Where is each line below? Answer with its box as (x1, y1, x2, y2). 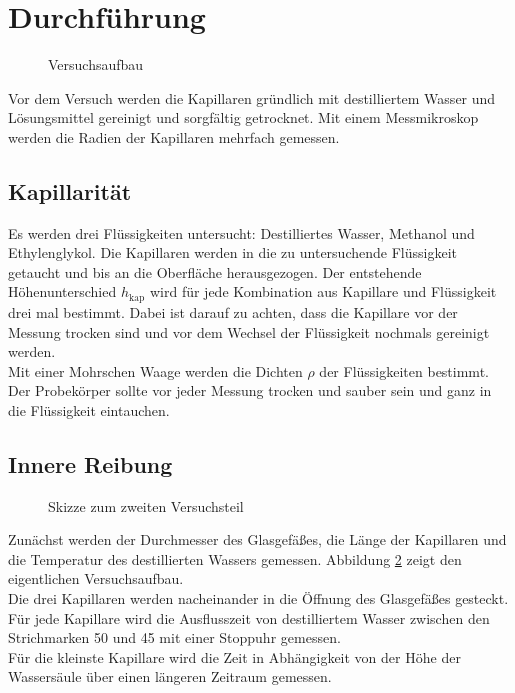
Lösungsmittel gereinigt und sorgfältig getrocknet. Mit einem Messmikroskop (8, 107, 479, 128)
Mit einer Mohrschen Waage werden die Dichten (8, 360, 303, 381)
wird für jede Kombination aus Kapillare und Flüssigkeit (149, 281, 497, 302)
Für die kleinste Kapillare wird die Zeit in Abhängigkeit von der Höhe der (8, 646, 461, 667)
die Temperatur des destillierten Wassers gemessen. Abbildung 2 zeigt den (8, 548, 462, 569)
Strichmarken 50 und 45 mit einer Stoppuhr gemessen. (8, 627, 341, 648)
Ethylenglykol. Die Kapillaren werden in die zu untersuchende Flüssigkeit (8, 242, 457, 263)
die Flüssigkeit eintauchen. (8, 399, 170, 420)
